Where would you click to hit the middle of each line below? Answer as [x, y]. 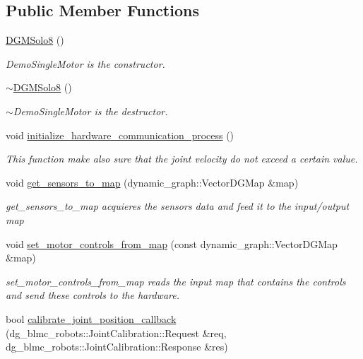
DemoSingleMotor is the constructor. [85, 63]
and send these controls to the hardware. [93, 295]
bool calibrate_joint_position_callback [91, 318]
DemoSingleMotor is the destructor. [90, 111]
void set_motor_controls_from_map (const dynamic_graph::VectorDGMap [172, 243]
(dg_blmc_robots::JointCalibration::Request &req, [116, 332]
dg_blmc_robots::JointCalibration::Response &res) [117, 347]
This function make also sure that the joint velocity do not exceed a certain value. [182, 159]
